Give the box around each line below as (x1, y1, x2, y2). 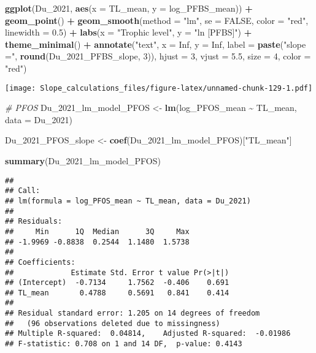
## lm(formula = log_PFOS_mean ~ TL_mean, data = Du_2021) (5, 196, 251, 205)
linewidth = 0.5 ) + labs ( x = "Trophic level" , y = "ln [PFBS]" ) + (5, 26, 252, 39)
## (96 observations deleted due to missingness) (5, 319, 220, 328)
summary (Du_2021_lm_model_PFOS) (5, 154, 161, 167)
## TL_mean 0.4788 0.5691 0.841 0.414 (5, 288, 229, 297)
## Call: (5, 186, 40, 195)
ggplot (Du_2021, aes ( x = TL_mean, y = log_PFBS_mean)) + (5, 2, 253, 14)
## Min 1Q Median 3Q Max (5, 227, 190, 236)
